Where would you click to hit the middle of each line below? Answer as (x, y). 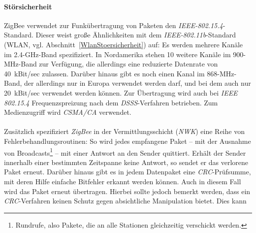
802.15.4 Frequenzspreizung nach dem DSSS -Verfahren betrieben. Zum (111, 102)
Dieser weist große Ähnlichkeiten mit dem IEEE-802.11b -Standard (136, 35)
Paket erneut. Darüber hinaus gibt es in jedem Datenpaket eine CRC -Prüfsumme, (128, 172)
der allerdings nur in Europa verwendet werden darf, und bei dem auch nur (138, 83)
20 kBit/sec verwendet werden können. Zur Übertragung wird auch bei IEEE (121, 92)
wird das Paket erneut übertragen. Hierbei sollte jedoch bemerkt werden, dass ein (127, 191)
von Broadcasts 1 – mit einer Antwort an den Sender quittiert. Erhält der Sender (125, 152)
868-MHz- (222, 73)
